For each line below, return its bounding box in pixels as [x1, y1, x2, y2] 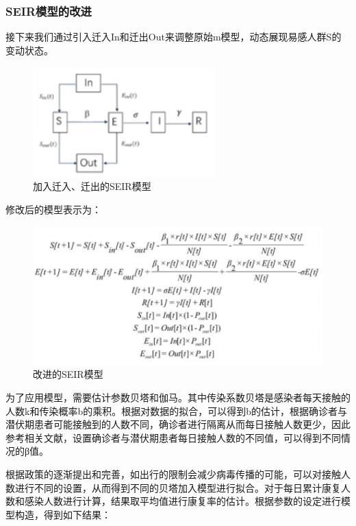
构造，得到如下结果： [14, 507, 111, 521]
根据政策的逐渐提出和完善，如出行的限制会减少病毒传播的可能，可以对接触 [5, 466, 341, 481]
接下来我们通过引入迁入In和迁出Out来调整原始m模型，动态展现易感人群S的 [5, 29, 342, 44]
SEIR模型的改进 [5, 2, 92, 19]
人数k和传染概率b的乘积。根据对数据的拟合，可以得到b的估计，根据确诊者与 [5, 403, 347, 418]
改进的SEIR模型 [33, 367, 103, 381]
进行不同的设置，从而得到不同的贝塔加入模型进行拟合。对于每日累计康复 [14, 480, 341, 494]
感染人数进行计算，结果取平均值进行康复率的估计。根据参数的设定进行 [24, 494, 341, 508]
